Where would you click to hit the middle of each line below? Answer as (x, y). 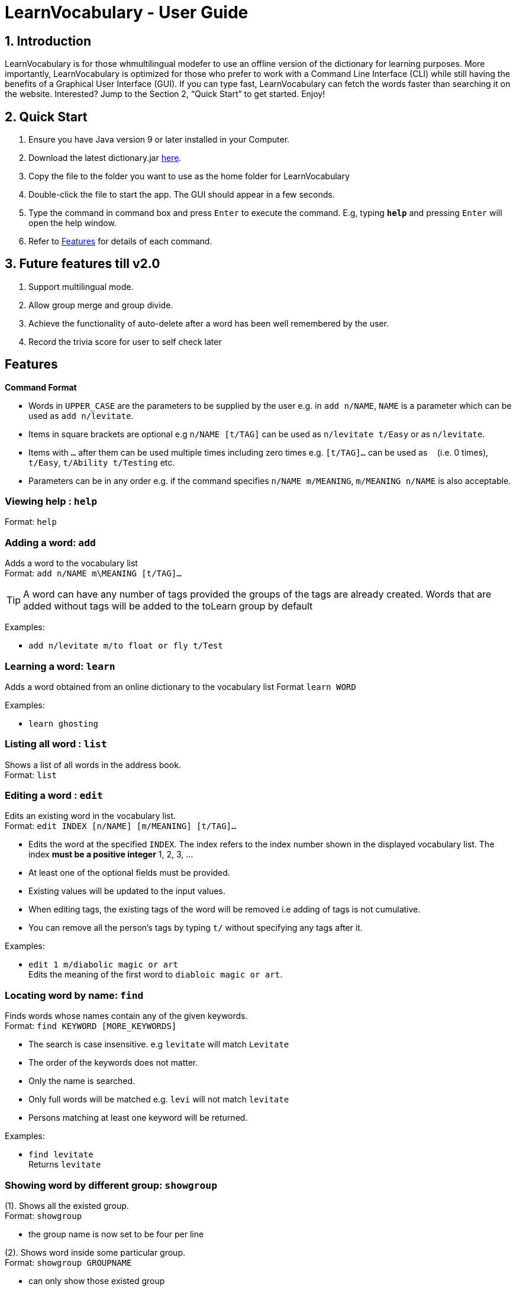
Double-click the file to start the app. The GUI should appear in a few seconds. (182, 195)
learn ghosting (64, 723)
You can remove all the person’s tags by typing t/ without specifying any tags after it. (196, 928)
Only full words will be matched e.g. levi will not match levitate (159, 1099)
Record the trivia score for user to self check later (125, 341)
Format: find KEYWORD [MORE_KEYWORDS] (91, 1026)
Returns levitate (65, 1165)
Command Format (41, 387)
